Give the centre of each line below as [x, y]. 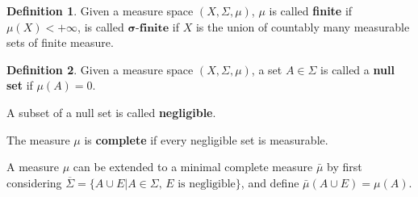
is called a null [357, 69]
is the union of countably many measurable [303, 26]
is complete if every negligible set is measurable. [206, 139]
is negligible [207, 184]
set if [20, 85]
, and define [270, 182]
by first [345, 167]
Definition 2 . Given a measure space [100, 69]
